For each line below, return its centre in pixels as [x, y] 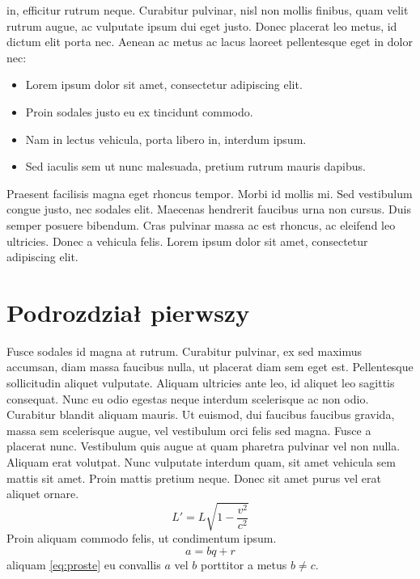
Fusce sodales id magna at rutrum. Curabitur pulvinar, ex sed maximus [185, 351]
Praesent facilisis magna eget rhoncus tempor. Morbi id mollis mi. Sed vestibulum [210, 193]
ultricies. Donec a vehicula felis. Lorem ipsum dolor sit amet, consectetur [187, 241]
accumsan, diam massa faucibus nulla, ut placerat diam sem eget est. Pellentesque [210, 367]
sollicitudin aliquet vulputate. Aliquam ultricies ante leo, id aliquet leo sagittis [201, 383]
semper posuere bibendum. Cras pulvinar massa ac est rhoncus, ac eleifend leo [201, 224]
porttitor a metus [244, 564]
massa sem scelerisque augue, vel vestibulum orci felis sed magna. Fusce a [189, 430]
